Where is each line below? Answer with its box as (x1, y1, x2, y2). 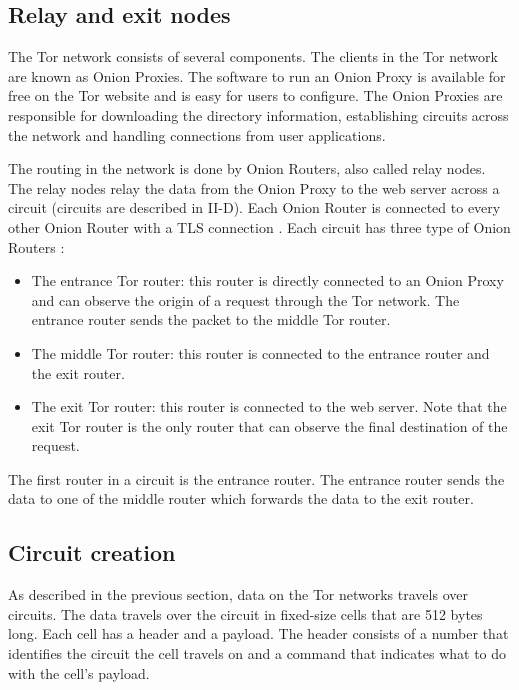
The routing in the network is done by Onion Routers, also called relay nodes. (8, 158, 486, 179)
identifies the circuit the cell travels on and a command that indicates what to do (8, 643, 507, 664)
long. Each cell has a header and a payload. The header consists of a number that (8, 623, 509, 644)
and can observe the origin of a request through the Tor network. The (31, 289, 460, 310)
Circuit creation (8, 537, 176, 568)
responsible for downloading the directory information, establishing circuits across (8, 104, 509, 125)
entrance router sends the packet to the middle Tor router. (31, 309, 391, 330)
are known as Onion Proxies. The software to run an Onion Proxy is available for (8, 65, 506, 86)
